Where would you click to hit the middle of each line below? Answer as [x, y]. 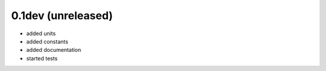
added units [41, 33]
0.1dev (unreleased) [62, 16]
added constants [47, 41]
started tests [42, 58]
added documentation [54, 50]
